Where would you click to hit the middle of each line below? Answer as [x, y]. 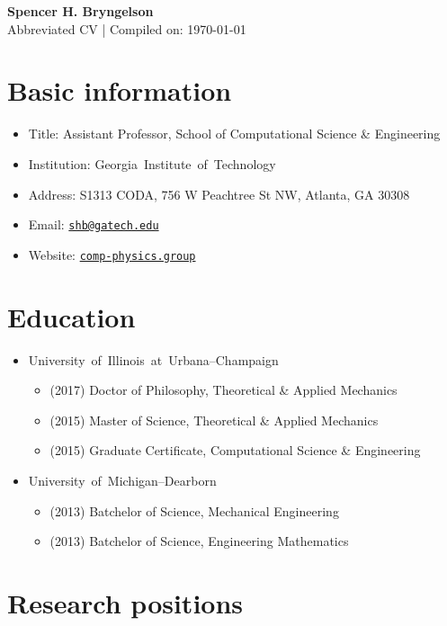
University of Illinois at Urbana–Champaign [153, 359]
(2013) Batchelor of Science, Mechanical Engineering [194, 510]
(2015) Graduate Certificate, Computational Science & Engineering [235, 450]
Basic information [120, 90]
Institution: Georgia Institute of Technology [152, 163]
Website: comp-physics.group [112, 254]
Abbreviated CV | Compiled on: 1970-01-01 [127, 28]
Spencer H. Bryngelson [80, 11]
